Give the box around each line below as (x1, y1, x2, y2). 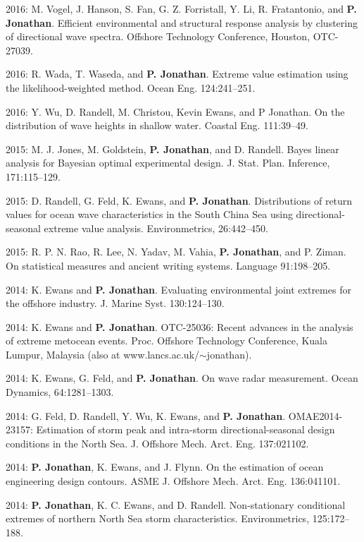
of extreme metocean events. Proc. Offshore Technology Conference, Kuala (6, 333, 328, 348)
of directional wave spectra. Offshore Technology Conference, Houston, (6, 29, 310, 44)
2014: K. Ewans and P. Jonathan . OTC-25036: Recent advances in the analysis (6, 319, 353, 334)
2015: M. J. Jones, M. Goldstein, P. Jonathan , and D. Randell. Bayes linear (6, 141, 339, 156)
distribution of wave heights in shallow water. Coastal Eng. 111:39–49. (6, 118, 308, 133)
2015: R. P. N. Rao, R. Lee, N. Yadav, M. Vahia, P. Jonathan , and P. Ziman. (6, 244, 346, 259)
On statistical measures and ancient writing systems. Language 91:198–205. (6, 258, 331, 272)
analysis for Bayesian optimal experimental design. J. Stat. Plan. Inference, (6, 155, 330, 170)
